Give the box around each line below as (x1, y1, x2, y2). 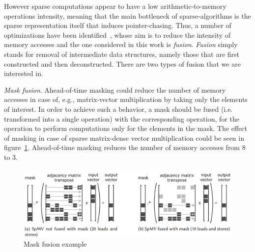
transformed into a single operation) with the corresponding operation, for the (4, 113, 239, 124)
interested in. (4, 68, 43, 78)
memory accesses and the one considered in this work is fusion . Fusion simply (4, 39, 238, 50)
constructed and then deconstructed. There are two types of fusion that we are (4, 58, 241, 69)
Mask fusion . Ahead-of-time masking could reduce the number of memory (4, 84, 226, 95)
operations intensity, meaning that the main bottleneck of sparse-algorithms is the (4, 10, 251, 21)
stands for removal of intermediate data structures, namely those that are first (4, 49, 240, 59)
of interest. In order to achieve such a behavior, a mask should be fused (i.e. (4, 103, 233, 114)
